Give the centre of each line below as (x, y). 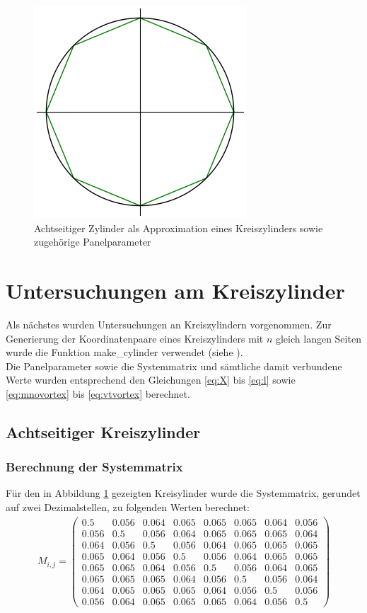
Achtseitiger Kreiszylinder (103, 431)
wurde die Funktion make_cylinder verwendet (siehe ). (124, 352)
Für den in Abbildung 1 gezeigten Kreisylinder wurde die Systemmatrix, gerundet (183, 493)
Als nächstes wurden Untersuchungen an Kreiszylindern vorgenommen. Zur (169, 324)
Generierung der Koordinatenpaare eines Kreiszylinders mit (135, 338)
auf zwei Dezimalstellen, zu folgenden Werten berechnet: (128, 507)
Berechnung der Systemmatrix (94, 467)
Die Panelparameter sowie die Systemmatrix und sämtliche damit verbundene (174, 366)
